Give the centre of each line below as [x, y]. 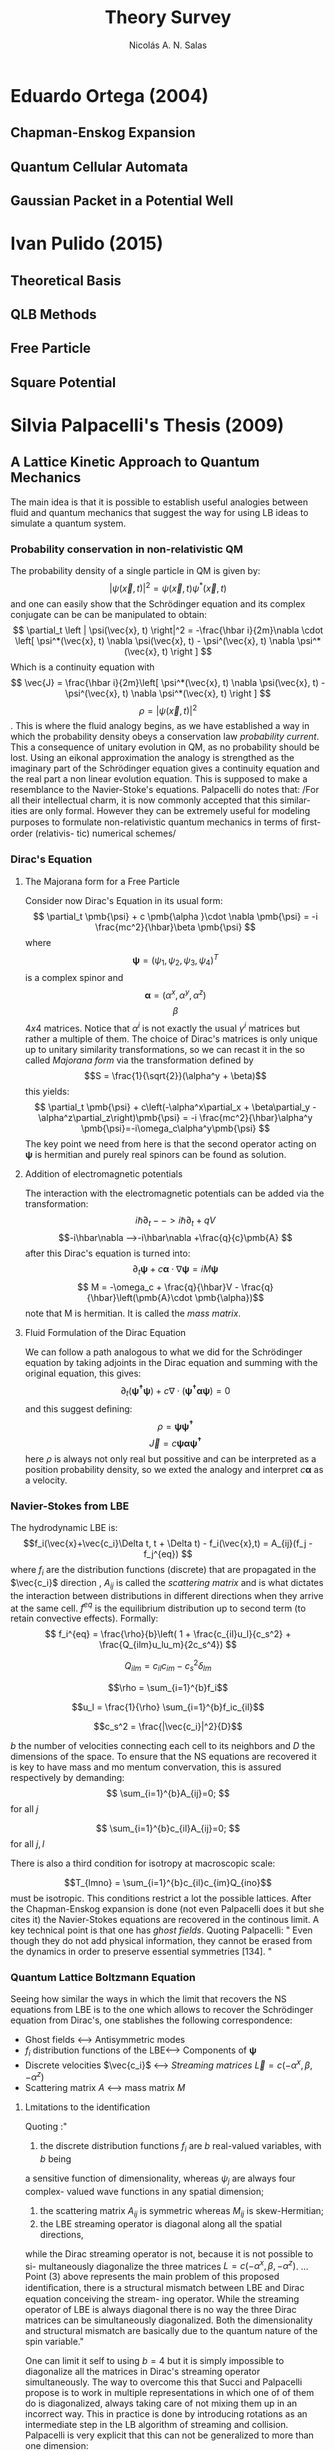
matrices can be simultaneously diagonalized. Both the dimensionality [168, 2320]
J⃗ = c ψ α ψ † [175, 1442]
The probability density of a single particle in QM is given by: [135, 571]
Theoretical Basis [66, 280]
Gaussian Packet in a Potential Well [122, 201]
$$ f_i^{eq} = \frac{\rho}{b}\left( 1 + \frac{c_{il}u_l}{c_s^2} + [168, 1634]
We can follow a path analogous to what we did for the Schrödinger [163, 1352]
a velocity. [46, 1480]
